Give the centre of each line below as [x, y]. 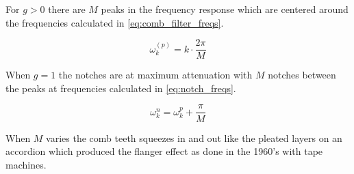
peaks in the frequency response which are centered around [225, 9]
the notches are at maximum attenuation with [155, 75]
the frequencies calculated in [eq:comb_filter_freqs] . [115, 22]
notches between [302, 75]
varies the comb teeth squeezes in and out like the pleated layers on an [194, 137]
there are [67, 9]
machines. [26, 164]
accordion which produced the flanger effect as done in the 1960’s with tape [164, 151]
